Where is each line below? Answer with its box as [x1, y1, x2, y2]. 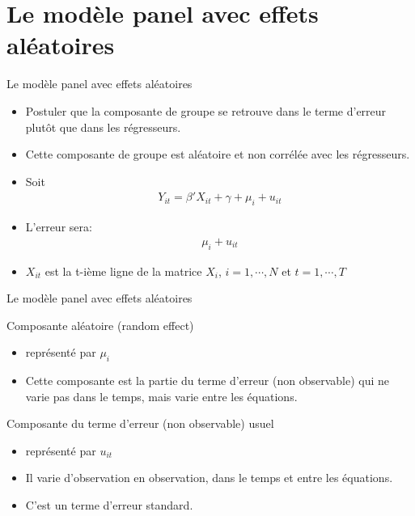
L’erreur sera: [25, 218, 92, 235]
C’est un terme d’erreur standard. [25, 497, 193, 514]
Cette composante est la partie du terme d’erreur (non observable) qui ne [25, 372, 390, 389]
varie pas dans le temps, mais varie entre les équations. [25, 387, 298, 404]
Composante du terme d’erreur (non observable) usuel [6, 415, 274, 432]
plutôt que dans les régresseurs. [25, 118, 181, 135]
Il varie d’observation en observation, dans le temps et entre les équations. [25, 469, 393, 486]
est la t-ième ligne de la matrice [44, 262, 202, 279]
